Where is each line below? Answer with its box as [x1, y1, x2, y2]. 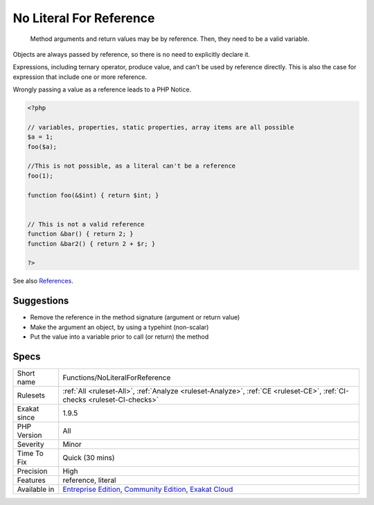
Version [17, 430, 42, 440]
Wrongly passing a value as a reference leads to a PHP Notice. [12, 85, 192, 94]
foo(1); [27, 172, 53, 179]
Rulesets [17, 390, 45, 400]
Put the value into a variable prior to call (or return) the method [30, 333, 209, 341]
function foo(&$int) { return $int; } [27, 191, 159, 199]
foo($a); [27, 143, 57, 150]
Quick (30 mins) [62, 452, 115, 462]
